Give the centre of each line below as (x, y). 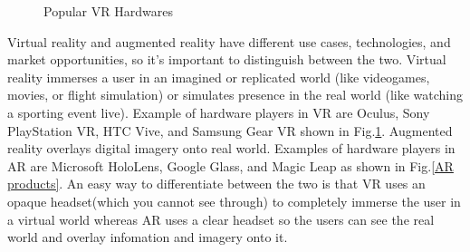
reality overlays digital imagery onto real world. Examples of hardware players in (231, 148)
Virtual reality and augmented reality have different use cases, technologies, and (229, 41)
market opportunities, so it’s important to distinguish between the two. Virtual (227, 59)
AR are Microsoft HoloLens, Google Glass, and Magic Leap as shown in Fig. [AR (230, 165)
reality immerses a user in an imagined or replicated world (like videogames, (219, 77)
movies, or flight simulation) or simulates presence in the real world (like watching (235, 95)
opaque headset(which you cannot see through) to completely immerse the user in (234, 201)
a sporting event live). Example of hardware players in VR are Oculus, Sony (219, 112)
